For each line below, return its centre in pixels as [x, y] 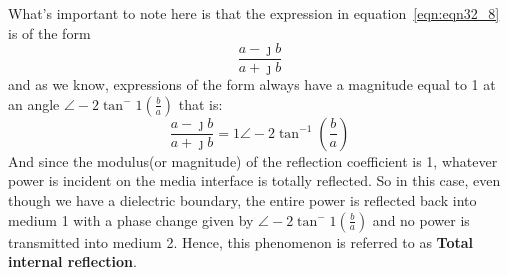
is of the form [49, 32]
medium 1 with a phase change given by [131, 219]
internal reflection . [72, 261]
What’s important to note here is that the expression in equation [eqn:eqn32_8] [254, 13]
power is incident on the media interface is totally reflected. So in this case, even [254, 180]
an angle [34, 103]
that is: [200, 103]
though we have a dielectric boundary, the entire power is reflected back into [242, 200]
